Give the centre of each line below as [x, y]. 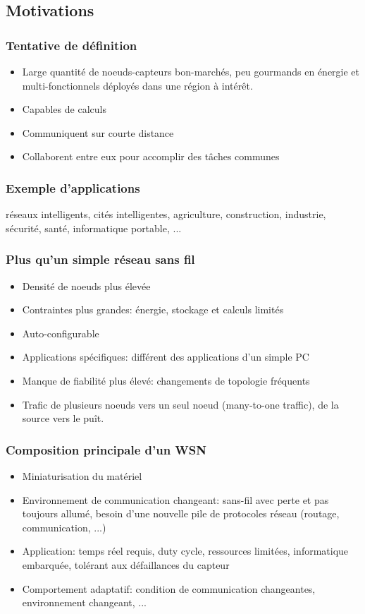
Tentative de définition [72, 45]
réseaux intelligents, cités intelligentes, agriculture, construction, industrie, [166, 214]
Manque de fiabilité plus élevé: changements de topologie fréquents [166, 380]
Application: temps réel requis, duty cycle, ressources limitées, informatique [185, 551]
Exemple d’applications [73, 187]
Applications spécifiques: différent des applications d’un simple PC [166, 357]
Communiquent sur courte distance [98, 132]
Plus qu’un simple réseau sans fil [100, 259]
